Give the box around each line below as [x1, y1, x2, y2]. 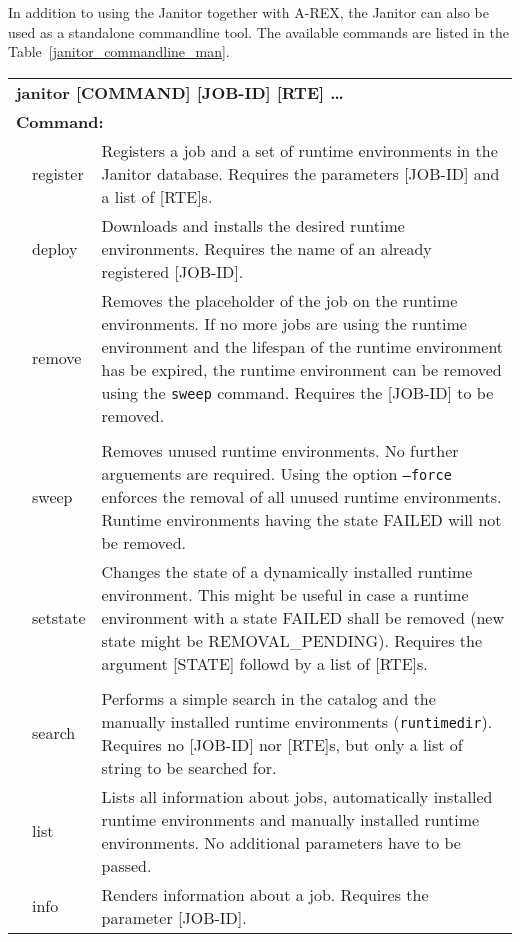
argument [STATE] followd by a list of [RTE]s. [101, 651, 428, 675]
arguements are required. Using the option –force [101, 461, 452, 485]
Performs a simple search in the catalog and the [101, 686, 436, 710]
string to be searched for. [101, 755, 277, 779]
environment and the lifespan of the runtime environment [101, 334, 504, 358]
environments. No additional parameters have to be [101, 830, 461, 854]
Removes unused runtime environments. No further [101, 438, 459, 462]
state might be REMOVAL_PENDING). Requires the [101, 628, 483, 652]
